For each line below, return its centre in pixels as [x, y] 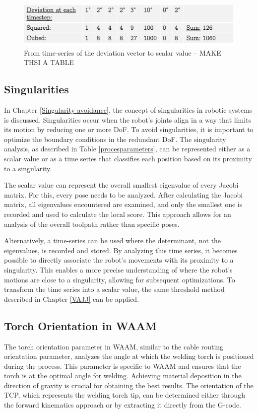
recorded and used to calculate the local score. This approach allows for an [118, 214]
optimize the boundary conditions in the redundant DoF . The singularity [115, 139]
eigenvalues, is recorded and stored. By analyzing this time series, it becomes [121, 250]
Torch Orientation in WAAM [80, 325]
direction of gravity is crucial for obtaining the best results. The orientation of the [129, 385]
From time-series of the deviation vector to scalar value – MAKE [123, 52]
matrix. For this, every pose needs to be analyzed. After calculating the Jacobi [124, 194]
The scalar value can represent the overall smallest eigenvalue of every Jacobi [121, 185]
